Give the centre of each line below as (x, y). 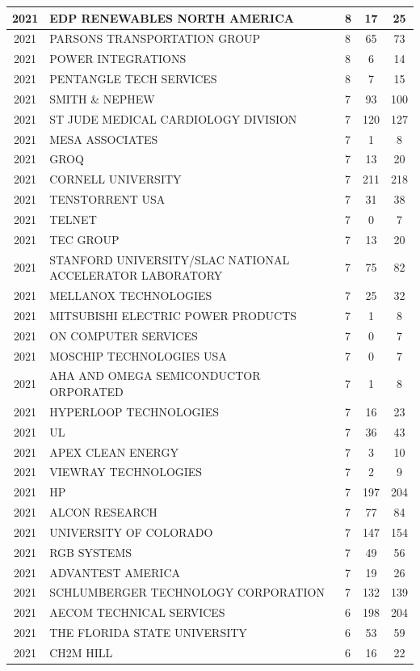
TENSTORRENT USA (107, 199)
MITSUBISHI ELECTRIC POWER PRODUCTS (173, 315)
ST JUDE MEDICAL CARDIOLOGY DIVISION (173, 118)
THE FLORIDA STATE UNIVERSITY (148, 633)
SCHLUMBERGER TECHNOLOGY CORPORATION (187, 592)
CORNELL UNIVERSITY (115, 179)
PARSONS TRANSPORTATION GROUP (155, 38)
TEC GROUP (84, 239)
